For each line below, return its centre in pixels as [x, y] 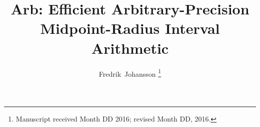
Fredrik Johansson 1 [130, 73]
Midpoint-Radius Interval [130, 28]
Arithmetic [130, 48]
